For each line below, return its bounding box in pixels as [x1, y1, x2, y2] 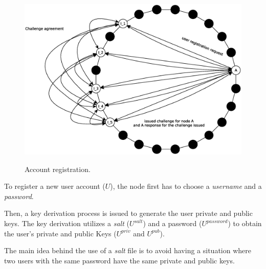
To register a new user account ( [4, 181, 105, 191]
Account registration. [25, 163, 91, 174]
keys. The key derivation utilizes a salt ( [4, 218, 129, 229]
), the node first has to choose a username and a [110, 181, 262, 191]
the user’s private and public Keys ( [4, 228, 117, 238]
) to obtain [228, 218, 262, 229]
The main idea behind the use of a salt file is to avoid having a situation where [4, 245, 251, 256]
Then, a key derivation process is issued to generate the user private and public [4, 208, 253, 218]
